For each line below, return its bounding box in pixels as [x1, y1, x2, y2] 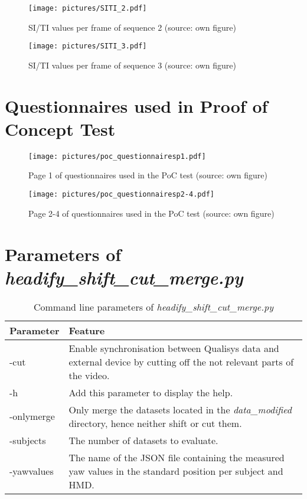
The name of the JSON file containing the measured [68, 450, 285, 464]
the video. [68, 368, 110, 382]
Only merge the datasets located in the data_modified [68, 402, 292, 416]
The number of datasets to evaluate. [68, 433, 218, 447]
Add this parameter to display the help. [68, 385, 233, 399]
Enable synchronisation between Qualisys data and [68, 341, 279, 355]
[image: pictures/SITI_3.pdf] [28, 42, 147, 51]
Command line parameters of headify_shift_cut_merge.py [33, 299, 274, 314]
